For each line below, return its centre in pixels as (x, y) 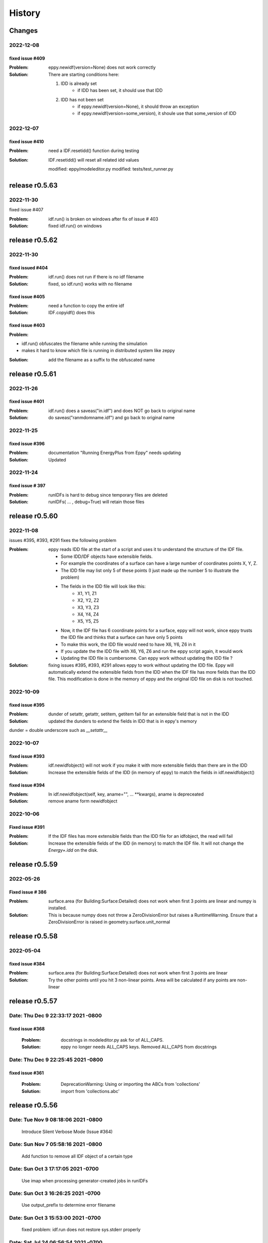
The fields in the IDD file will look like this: (103, 586)
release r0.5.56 (33, 1106)
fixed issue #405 (27, 296)
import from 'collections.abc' (90, 1091)
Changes (24, 31)
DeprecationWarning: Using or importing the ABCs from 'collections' (131, 1084)
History (25, 13)
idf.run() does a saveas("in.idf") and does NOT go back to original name (122, 411)
